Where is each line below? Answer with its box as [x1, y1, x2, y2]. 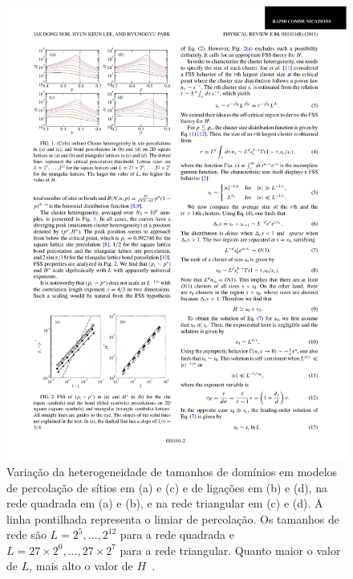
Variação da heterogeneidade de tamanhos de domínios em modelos [6, 463, 338, 479]
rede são [6, 526, 47, 543]
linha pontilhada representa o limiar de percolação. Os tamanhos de [6, 510, 339, 527]
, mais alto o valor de [29, 557, 133, 574]
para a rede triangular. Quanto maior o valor [120, 541, 341, 558]
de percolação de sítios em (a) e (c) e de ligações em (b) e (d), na [6, 479, 327, 495]
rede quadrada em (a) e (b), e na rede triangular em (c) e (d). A [6, 495, 323, 512]
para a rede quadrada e [120, 526, 234, 543]
